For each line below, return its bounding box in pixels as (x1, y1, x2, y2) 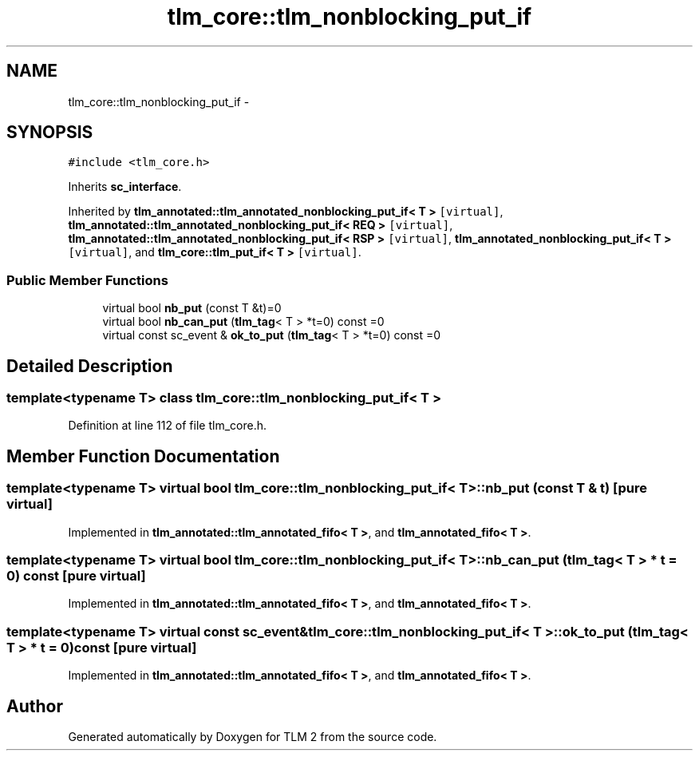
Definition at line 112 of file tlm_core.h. (68, 418, 267, 433)
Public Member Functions (6, 271, 168, 288)
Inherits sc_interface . (68, 180, 182, 194)
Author (6, 696, 63, 716)
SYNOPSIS (6, 122, 93, 143)
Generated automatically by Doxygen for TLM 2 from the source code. (68, 729, 437, 743)
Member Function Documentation (6, 446, 280, 466)
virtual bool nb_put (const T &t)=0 (102, 301, 282, 315)
